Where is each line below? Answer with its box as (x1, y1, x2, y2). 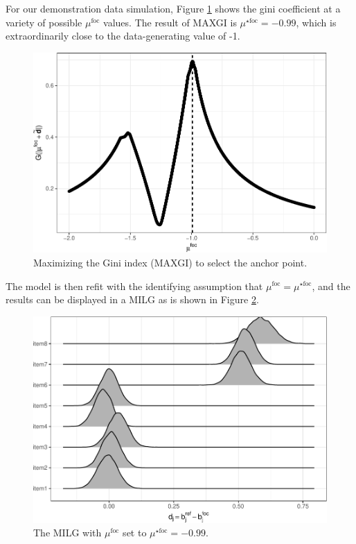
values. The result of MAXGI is (103, 15, 237, 29)
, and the (312, 278, 350, 293)
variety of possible (6, 15, 82, 29)
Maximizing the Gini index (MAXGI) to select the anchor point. (33, 255, 308, 269)
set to (123, 525, 147, 540)
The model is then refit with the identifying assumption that (6, 278, 263, 293)
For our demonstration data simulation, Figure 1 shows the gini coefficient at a (6, 1, 341, 15)
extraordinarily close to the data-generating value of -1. (6, 28, 240, 43)
